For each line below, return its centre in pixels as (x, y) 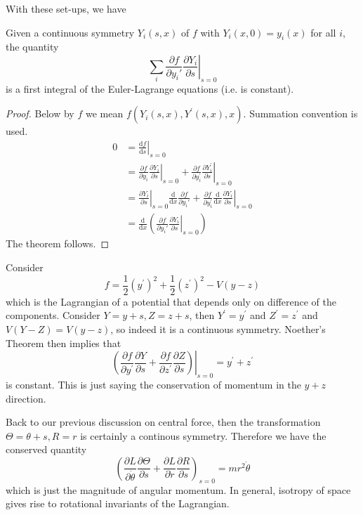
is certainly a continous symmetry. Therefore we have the (203, 435)
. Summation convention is (301, 113)
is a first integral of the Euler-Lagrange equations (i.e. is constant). (150, 88)
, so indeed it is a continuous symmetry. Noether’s (218, 328)
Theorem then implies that (64, 343)
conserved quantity (46, 449)
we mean (104, 113)
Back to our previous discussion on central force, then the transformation (163, 422)
